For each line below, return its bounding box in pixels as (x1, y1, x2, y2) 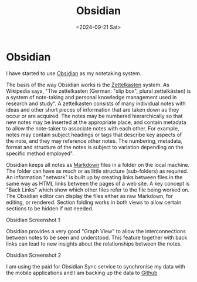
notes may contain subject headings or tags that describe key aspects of (6, 131, 182, 138)
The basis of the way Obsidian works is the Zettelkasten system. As (6, 81, 170, 88)
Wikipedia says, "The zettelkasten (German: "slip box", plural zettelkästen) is (6, 87, 191, 95)
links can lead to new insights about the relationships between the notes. (6, 240, 182, 247)
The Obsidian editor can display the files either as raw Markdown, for (6, 192, 173, 199)
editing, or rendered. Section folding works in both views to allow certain (6, 199, 182, 206)
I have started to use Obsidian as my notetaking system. (6, 69, 142, 77)
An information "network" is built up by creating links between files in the (6, 173, 183, 180)
